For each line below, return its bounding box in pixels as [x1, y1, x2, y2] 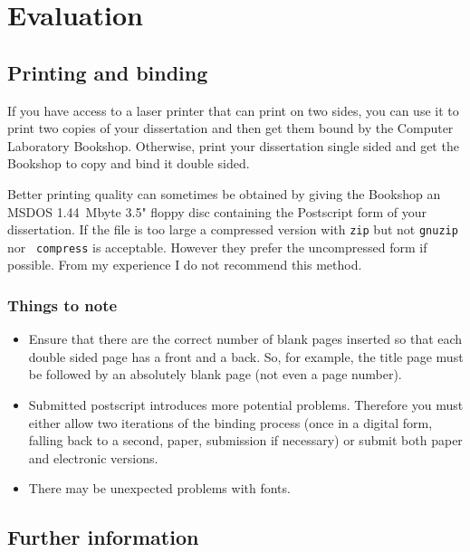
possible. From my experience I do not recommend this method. [7, 255, 362, 274]
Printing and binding [7, 58, 208, 86]
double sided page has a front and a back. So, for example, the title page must [28, 347, 464, 366]
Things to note [7, 293, 118, 316]
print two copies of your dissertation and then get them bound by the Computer [7, 119, 454, 138]
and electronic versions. [28, 448, 158, 467]
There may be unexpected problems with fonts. [28, 479, 291, 498]
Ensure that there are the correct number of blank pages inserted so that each [28, 329, 463, 348]
